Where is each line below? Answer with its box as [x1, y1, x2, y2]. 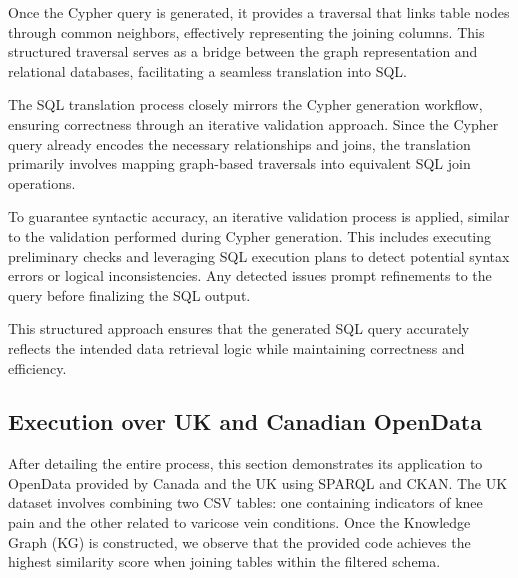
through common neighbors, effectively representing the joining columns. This [8, 21, 485, 42]
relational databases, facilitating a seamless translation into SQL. [8, 60, 407, 81]
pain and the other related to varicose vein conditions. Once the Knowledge [8, 512, 471, 533]
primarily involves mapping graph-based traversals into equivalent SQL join [8, 153, 471, 174]
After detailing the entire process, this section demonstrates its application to [8, 453, 483, 474]
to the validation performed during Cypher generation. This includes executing [8, 225, 492, 246]
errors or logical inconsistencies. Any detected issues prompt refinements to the [8, 265, 492, 286]
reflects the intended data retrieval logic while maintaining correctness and [8, 337, 465, 358]
